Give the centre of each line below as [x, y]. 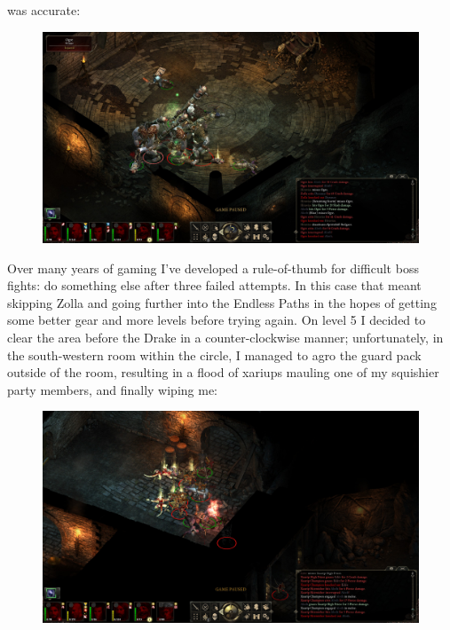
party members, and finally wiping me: [113, 389]
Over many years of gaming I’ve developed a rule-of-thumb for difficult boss [213, 268]
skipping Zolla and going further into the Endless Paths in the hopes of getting [222, 302]
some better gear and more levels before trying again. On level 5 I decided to [217, 320]
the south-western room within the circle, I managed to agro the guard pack [214, 354]
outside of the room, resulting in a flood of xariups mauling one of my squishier [223, 372]
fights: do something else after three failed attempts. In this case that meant [214, 285]
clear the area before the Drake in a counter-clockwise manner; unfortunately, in [225, 338]
